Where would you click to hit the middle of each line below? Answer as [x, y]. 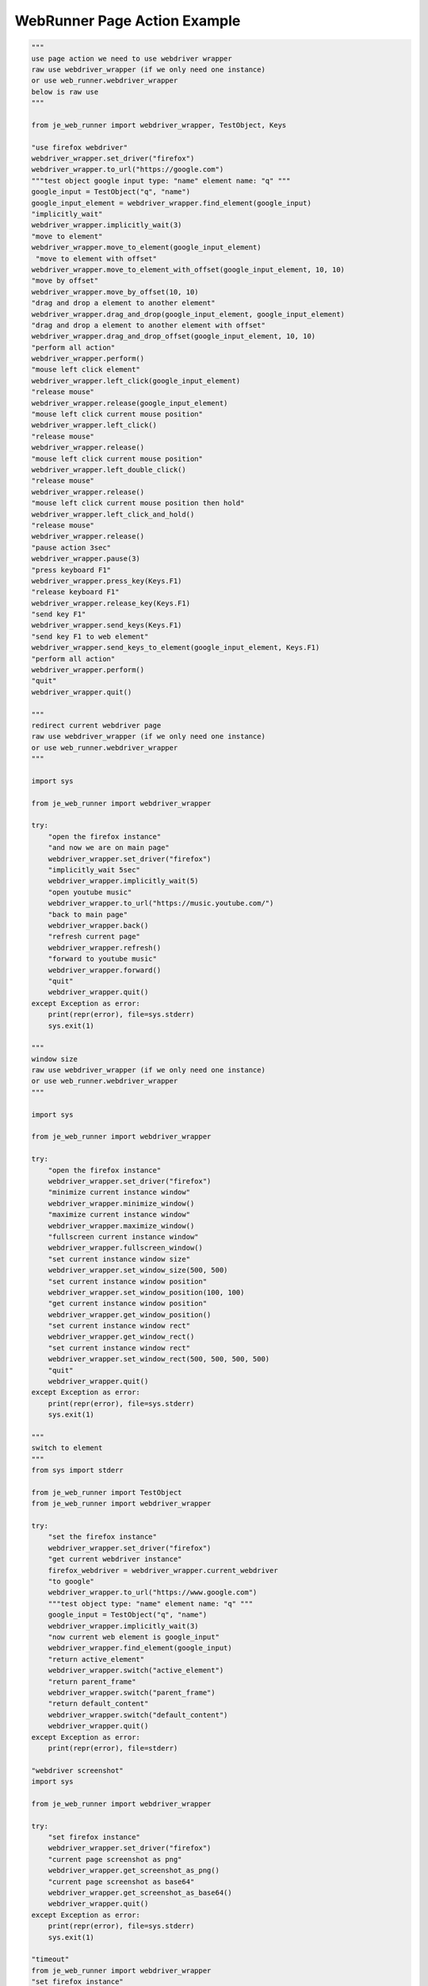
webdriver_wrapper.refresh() [105, 948]
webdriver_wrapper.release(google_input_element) [130, 403]
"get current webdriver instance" [115, 1559]
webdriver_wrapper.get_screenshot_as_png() [134, 1870]
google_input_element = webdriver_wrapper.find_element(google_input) [172, 203]
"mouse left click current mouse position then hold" [138, 503]
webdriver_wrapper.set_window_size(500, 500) [138, 1270]
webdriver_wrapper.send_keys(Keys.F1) [107, 625]
